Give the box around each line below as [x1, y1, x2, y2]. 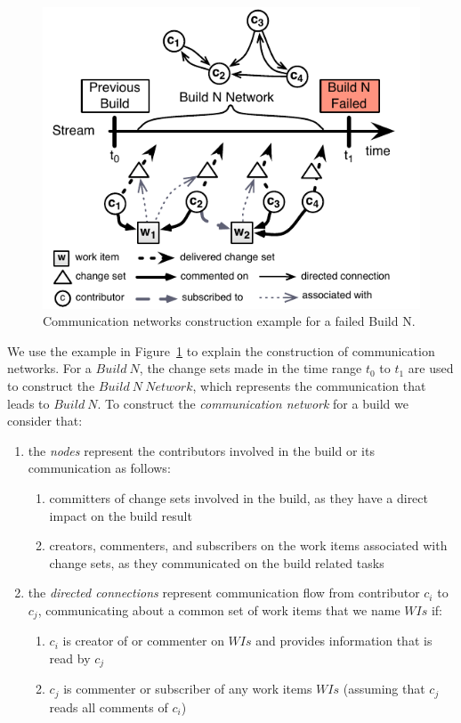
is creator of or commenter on [62, 631, 224, 650]
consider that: [7, 411, 83, 430]
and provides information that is [255, 631, 433, 650]
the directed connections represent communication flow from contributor [28, 583, 420, 602]
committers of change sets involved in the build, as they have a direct [49, 488, 428, 507]
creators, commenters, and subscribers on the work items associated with [49, 536, 448, 555]
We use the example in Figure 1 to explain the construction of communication [7, 341, 435, 360]
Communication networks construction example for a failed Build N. [43, 312, 416, 330]
